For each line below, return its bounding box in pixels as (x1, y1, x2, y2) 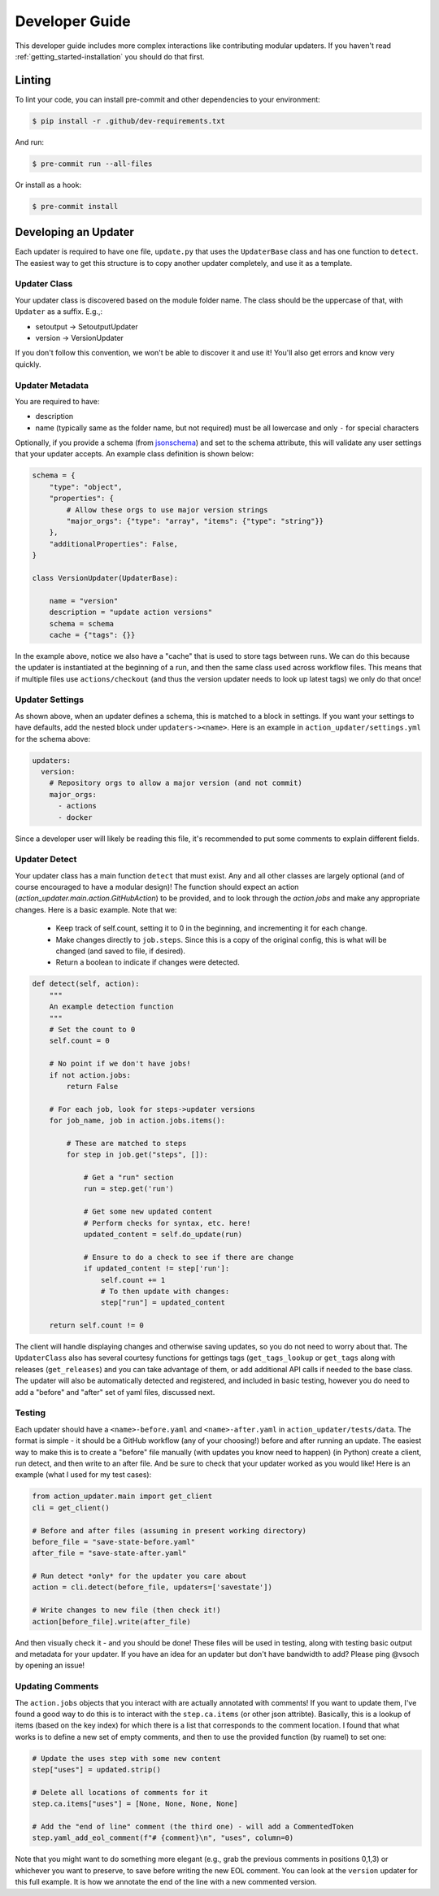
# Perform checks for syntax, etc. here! (83, 1218, 251, 1227)
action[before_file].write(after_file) (32, 1617, 191, 1626)
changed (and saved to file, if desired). (55, 946, 186, 956)
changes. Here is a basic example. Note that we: (15, 904, 177, 914)
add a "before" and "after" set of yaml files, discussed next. (15, 1387, 215, 1397)
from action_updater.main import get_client (32, 1492, 213, 1501)
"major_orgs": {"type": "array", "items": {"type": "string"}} (66, 516, 324, 525)
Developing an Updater (15, 225, 134, 239)
